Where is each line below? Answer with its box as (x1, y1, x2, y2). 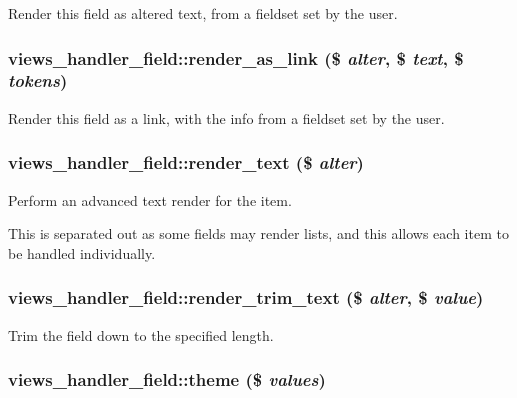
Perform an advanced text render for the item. (8, 189, 292, 210)
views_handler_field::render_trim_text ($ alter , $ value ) (8, 285, 484, 310)
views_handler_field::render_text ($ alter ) (8, 150, 364, 175)
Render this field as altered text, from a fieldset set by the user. (8, 3, 398, 23)
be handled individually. (8, 242, 156, 263)
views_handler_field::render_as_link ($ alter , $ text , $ (8, 45, 464, 70)
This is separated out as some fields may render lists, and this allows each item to (8, 223, 509, 244)
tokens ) (8, 68, 68, 93)
